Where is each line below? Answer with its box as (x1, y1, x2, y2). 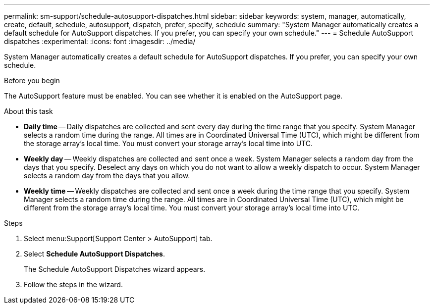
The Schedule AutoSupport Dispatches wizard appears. (24, 265, 206, 273)
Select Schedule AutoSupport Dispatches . (24, 250, 165, 258)
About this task (4, 107, 53, 115)
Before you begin (4, 76, 60, 85)
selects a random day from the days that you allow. (24, 171, 190, 180)
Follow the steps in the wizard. (24, 280, 123, 289)
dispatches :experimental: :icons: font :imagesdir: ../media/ (4, 37, 196, 46)
